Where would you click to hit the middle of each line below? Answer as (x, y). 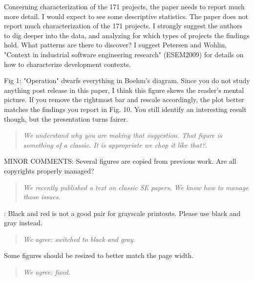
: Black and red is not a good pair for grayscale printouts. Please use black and (122, 213)
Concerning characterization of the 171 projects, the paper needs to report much (124, 6)
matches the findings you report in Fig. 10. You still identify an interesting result (125, 109)
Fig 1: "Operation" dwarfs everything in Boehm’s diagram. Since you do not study (127, 80)
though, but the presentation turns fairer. (66, 119)
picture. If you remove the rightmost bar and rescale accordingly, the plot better (124, 99)
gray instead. (23, 223)
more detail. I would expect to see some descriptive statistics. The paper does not (126, 16)
